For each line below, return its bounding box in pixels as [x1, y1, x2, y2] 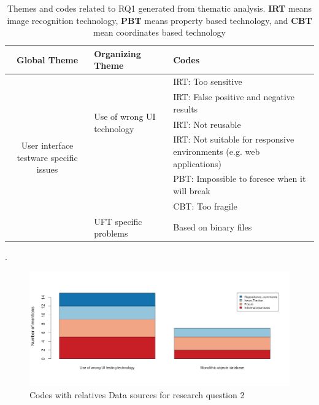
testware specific [17, 151, 78, 163]
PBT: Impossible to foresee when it [173, 172, 306, 185]
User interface [21, 139, 74, 152]
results [173, 102, 198, 115]
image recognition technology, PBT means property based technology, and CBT [7, 14, 312, 26]
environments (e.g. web [173, 144, 260, 157]
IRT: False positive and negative [173, 90, 294, 103]
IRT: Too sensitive [173, 75, 242, 88]
